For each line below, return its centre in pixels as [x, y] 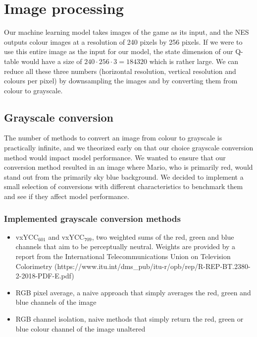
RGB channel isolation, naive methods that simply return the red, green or [129, 319]
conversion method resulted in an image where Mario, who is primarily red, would [128, 167]
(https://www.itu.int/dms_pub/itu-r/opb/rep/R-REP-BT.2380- [153, 266]
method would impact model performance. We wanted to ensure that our [115, 157]
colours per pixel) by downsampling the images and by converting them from [121, 81]
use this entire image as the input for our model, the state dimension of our [119, 51]
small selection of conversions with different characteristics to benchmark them [124, 186]
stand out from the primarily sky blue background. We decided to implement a [124, 176]
